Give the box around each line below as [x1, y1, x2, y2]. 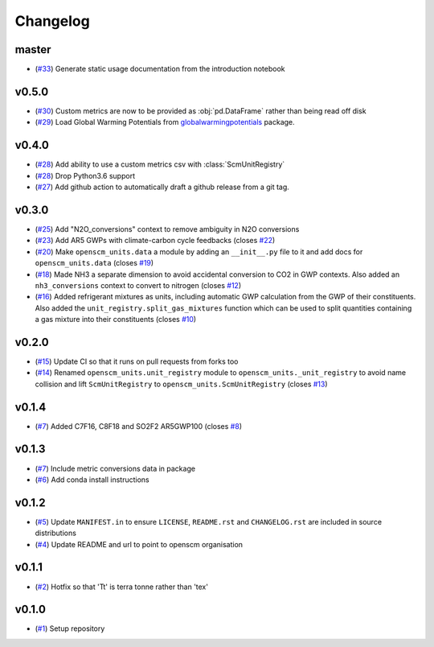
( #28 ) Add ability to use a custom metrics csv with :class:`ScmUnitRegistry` [35, 159, 285, 169]
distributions [35, 528, 76, 538]
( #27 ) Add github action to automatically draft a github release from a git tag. [35, 182, 289, 192]
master [14, 43, 51, 56]
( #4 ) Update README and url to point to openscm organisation [35, 539, 244, 549]
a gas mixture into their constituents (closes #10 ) [35, 315, 197, 324]
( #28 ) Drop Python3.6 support [35, 171, 136, 180]
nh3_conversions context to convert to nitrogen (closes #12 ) [35, 280, 241, 290]
